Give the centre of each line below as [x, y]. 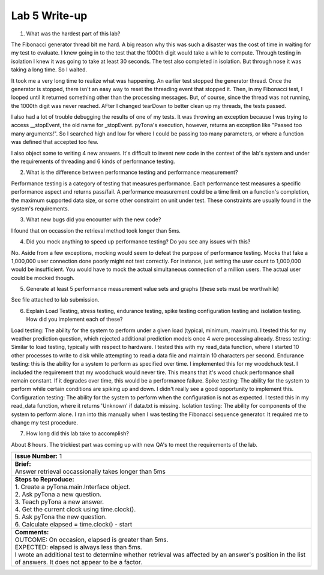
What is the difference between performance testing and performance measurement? [132, 172]
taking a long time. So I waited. [49, 70]
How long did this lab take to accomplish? [77, 433]
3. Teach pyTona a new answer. [59, 502]
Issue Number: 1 [38, 456]
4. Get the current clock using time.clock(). [75, 510]
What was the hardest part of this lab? [73, 34]
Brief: [23, 464]
